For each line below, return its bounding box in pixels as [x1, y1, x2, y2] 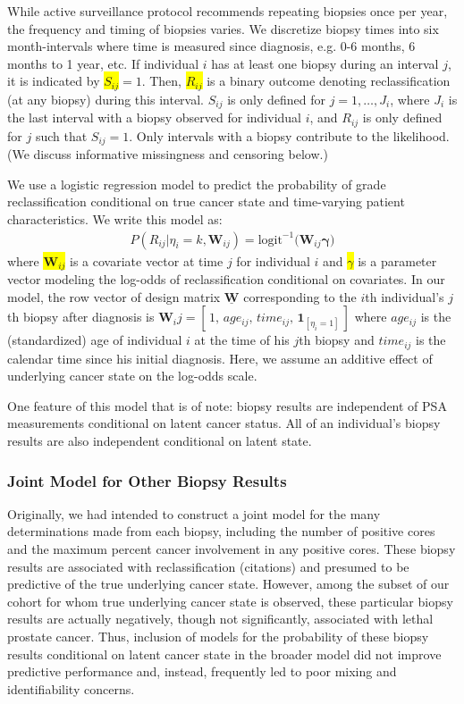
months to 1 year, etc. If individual [7, 54, 199, 72]
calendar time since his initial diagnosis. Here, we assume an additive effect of [7, 348, 433, 367]
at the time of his [194, 331, 290, 349]
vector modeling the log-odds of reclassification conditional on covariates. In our [7, 270, 445, 289]
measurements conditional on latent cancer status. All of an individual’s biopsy [7, 414, 441, 432]
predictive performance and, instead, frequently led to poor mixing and [7, 662, 397, 681]
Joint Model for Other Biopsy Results [7, 469, 287, 491]
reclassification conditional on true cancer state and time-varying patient [7, 192, 405, 211]
